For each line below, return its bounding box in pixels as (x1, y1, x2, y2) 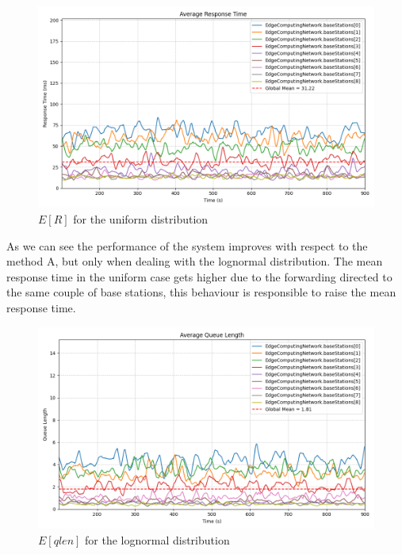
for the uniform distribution (73, 210, 209, 227)
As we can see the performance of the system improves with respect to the (6, 237, 368, 254)
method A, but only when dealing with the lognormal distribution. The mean (6, 253, 383, 269)
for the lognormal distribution (85, 531, 230, 548)
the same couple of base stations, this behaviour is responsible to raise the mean (6, 284, 396, 300)
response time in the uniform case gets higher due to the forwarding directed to (6, 268, 392, 285)
